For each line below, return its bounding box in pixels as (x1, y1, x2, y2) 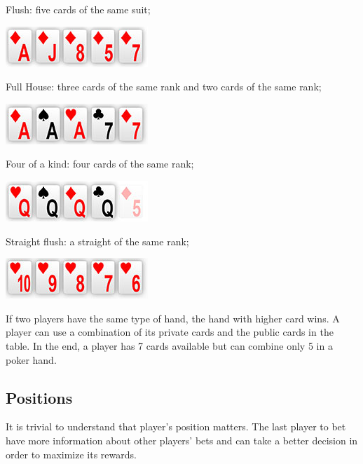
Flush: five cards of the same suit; (6, 2, 151, 16)
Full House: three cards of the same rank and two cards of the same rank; (6, 79, 322, 94)
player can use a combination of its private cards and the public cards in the (6, 325, 334, 339)
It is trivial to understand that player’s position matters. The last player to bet (6, 419, 346, 434)
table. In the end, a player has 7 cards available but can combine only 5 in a (6, 338, 333, 353)
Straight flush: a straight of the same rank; (6, 233, 189, 248)
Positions (6, 386, 73, 408)
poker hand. (6, 352, 57, 367)
